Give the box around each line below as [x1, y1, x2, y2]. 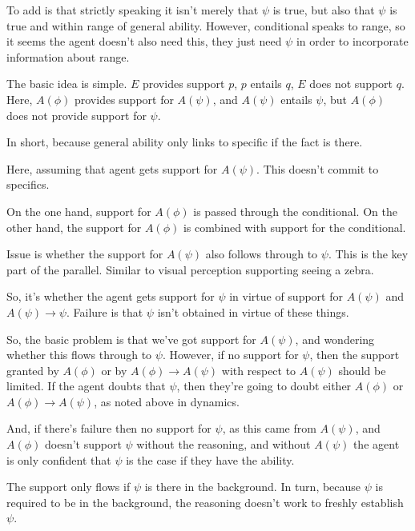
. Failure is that [66, 303, 143, 320]
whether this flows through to [6, 346, 152, 363]
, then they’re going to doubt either [176, 377, 352, 394]
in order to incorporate [296, 33, 409, 50]
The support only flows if [6, 478, 131, 495]
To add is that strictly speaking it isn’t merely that [6, 2, 259, 18]
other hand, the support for [6, 218, 142, 235]
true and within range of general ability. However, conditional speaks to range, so [6, 17, 405, 34]
